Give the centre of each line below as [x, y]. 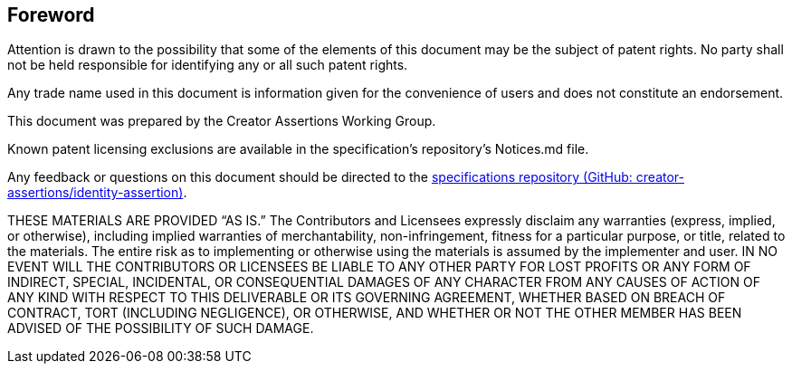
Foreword [51, 15]
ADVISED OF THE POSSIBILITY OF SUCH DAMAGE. [161, 328]
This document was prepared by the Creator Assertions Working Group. [222, 121]
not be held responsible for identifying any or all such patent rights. [208, 65]
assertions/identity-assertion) [95, 193]
